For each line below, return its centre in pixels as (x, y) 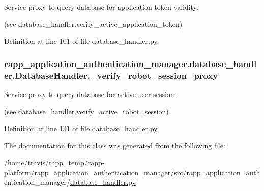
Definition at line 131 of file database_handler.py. (82, 128)
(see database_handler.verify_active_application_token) (93, 24)
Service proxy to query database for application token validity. (101, 7)
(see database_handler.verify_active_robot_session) (86, 111)
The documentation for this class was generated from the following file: (115, 145)
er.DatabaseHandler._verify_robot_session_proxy (111, 75)
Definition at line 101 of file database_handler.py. (82, 41)
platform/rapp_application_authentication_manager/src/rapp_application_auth (132, 172)
